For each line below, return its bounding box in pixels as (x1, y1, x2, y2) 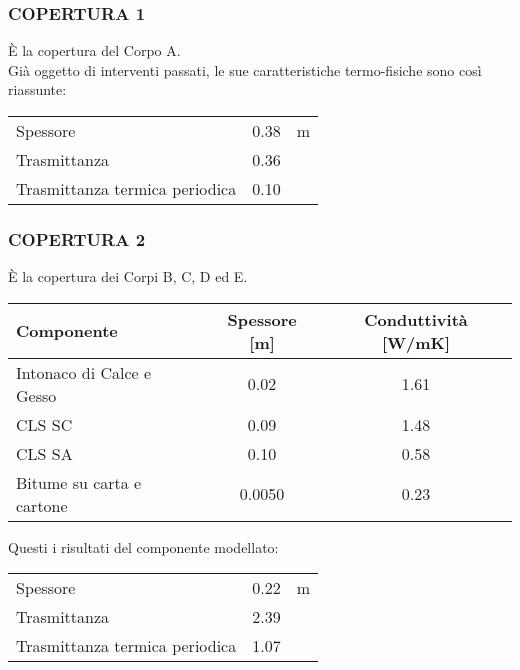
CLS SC (16, 412, 73, 436)
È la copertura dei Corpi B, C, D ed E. (8, 266, 248, 287)
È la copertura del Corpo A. (8, 40, 181, 61)
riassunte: (8, 79, 67, 100)
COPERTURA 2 (8, 226, 146, 251)
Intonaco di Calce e (16, 360, 152, 384)
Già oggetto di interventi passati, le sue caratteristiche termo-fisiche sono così (8, 59, 482, 80)
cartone (16, 493, 68, 517)
